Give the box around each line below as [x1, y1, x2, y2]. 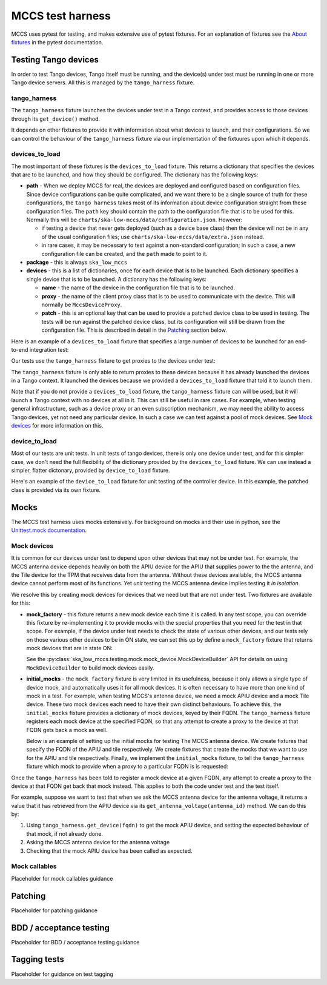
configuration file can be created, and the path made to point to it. [41, 250, 208, 257]
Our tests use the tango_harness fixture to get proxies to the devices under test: [11, 357, 216, 365]
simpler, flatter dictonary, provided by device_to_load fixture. [11, 466, 170, 474]
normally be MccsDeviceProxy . [41, 301, 122, 308]
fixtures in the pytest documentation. [11, 38, 104, 45]
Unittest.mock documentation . [11, 526, 87, 534]
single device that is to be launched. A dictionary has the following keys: [26, 275, 207, 283]
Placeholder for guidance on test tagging [11, 970, 113, 978]
